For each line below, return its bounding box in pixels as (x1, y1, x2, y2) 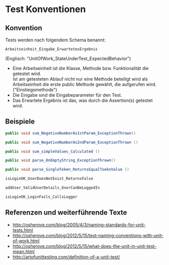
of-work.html (12, 238, 40, 244)
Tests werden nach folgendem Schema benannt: (5, 37, 106, 43)
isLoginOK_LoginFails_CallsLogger (5, 194, 78, 200)
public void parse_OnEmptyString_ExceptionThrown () (5, 158, 116, 163)
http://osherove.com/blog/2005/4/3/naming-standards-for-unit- (12, 222, 146, 228)
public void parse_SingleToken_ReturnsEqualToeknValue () (5, 167, 129, 172)
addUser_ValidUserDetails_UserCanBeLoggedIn (5, 185, 100, 190)
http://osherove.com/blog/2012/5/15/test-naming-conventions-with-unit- (12, 232, 164, 238)
